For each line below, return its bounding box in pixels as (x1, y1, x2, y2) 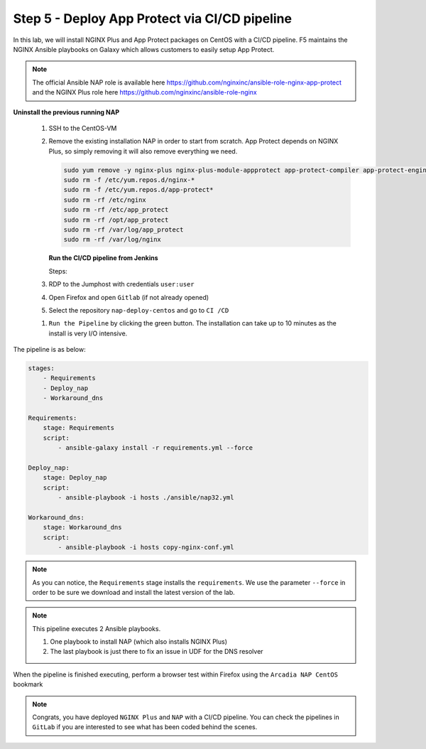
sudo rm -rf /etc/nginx (63, 195, 147, 204)
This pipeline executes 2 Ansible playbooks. (32, 624, 161, 632)
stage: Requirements (43, 424, 115, 432)
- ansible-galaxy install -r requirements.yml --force (58, 444, 253, 452)
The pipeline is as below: (13, 345, 86, 354)
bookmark (13, 680, 43, 689)
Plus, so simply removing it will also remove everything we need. (48, 146, 238, 156)
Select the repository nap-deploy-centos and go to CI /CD (48, 306, 229, 314)
